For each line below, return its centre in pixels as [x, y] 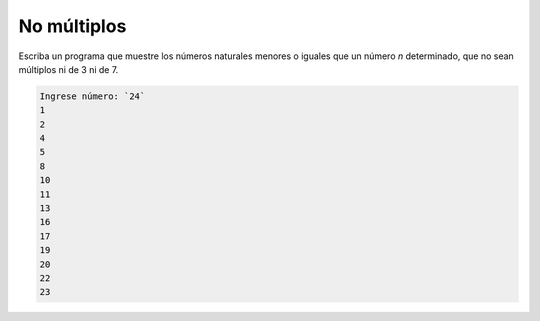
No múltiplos [72, 26]
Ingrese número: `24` [92, 96]
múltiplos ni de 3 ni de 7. [68, 69]
